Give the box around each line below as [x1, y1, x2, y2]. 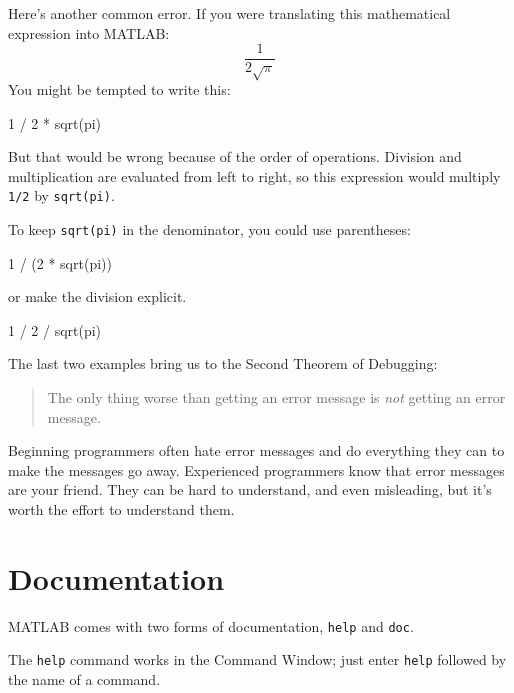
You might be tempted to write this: [8, 79, 231, 100]
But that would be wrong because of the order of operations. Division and [8, 146, 462, 167]
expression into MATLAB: [8, 22, 170, 43]
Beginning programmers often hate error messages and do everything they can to [8, 440, 505, 461]
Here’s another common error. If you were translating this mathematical [8, 3, 451, 23]
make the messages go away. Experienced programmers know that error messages [8, 459, 505, 480]
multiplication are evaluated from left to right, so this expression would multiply [8, 165, 501, 186]
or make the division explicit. [8, 286, 187, 307]
